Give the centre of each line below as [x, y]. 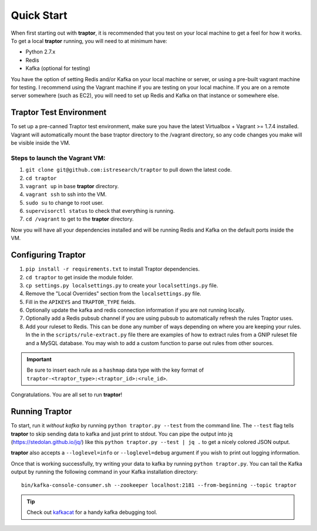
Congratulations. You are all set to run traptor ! [67, 395]
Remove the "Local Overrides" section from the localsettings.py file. [114, 293]
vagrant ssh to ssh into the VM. [66, 195]
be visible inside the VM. [41, 143]
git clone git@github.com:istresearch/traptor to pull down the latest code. [129, 170]
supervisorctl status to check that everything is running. [100, 211]
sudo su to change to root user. [65, 202]
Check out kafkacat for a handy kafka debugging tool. [92, 512]
